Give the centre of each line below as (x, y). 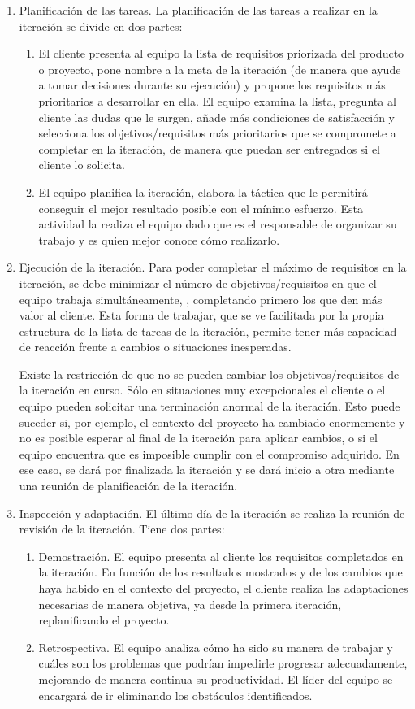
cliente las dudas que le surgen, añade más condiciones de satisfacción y (217, 117)
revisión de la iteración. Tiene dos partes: (122, 529)
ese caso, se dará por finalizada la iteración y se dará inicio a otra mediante (207, 470)
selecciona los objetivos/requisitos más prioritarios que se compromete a (217, 133)
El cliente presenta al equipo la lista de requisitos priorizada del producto (221, 53)
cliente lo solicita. (82, 165)
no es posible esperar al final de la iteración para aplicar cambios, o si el (198, 438)
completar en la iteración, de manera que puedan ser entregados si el (209, 148)
